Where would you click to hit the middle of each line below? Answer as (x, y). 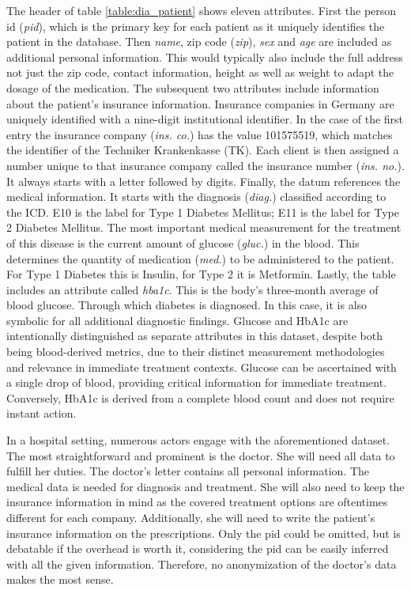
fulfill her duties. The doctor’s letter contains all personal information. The (188, 471)
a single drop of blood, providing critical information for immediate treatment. (197, 382)
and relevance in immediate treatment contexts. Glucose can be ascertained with (202, 367)
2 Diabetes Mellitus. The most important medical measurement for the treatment (204, 227)
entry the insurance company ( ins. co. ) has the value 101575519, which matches (200, 134)
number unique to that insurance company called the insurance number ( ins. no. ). (205, 165)
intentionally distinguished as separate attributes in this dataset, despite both (194, 336)
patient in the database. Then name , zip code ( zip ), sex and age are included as (199, 42)
